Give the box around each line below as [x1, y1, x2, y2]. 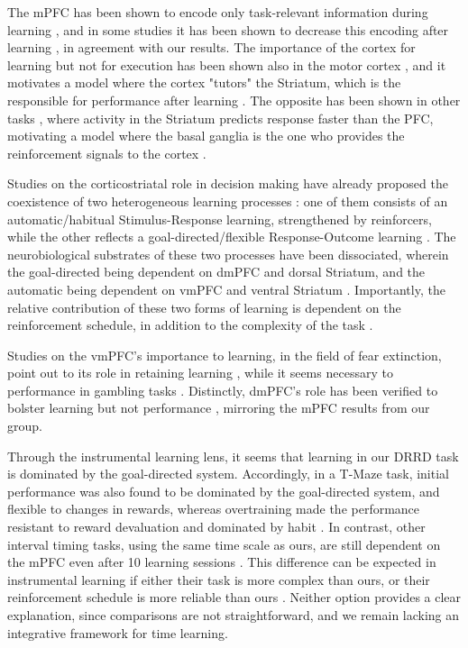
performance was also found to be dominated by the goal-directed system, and [7, 481, 440, 500]
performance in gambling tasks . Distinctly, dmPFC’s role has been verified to [7, 380, 438, 399]
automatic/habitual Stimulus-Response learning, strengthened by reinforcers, [7, 209, 432, 228]
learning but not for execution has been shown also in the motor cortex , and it [7, 55, 446, 74]
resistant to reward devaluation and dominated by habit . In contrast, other [7, 517, 426, 536]
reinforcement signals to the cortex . [7, 143, 206, 162]
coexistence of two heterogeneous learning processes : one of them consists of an [7, 191, 448, 210]
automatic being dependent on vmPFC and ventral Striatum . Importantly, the [7, 279, 445, 298]
